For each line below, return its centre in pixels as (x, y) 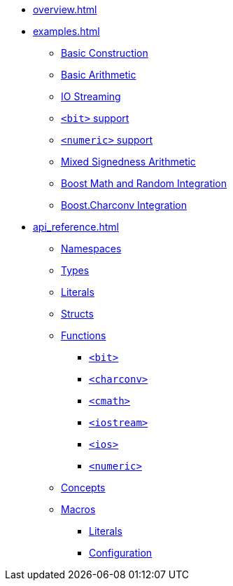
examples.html (66, 31)
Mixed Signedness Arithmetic (128, 162)
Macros (78, 509)
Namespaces (91, 248)
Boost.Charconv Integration (124, 205)
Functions (84, 335)
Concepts (83, 488)
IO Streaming (91, 96)
